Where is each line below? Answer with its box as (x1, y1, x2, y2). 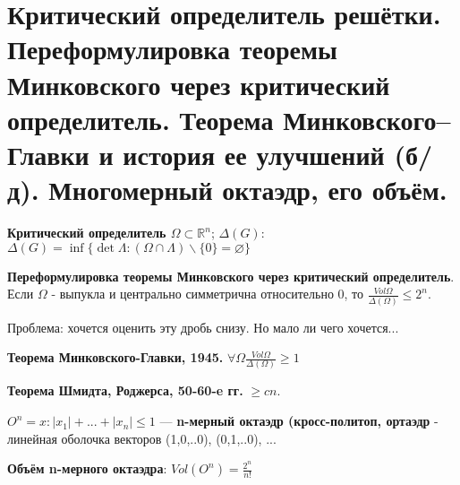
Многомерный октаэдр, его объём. (48, 171, 447, 208)
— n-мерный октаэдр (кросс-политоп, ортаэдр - (159, 411, 439, 430)
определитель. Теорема (7, 100, 274, 137)
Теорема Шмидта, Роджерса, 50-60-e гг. (7, 381, 243, 400)
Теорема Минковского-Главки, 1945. (7, 348, 224, 367)
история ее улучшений (123, 135, 385, 172)
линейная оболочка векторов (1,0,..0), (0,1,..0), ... (7, 429, 277, 447)
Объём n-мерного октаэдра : (7, 459, 167, 478)
